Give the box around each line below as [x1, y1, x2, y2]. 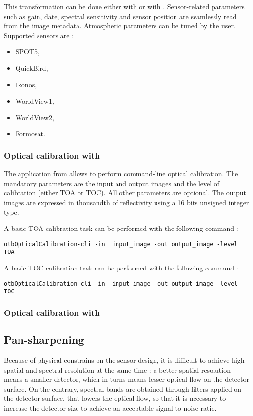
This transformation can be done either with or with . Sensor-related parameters [4, 1, 245, 11]
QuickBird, [15, 62, 48, 73]
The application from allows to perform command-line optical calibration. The [4, 168, 238, 179]
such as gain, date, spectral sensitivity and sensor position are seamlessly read [4, 11, 237, 21]
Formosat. [15, 128, 45, 139]
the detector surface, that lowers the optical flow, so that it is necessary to [4, 393, 226, 403]
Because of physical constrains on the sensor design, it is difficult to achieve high [4, 354, 245, 365]
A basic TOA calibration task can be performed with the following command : [4, 223, 238, 233]
